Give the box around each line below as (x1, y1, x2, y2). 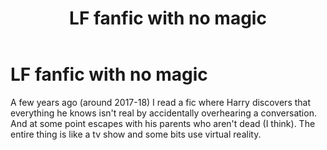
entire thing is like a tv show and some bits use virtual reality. (10, 128, 262, 140)
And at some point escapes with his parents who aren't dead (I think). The (10, 117, 316, 129)
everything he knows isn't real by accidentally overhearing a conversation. (10, 107, 317, 119)
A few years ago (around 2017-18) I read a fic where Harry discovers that (10, 96, 312, 108)
